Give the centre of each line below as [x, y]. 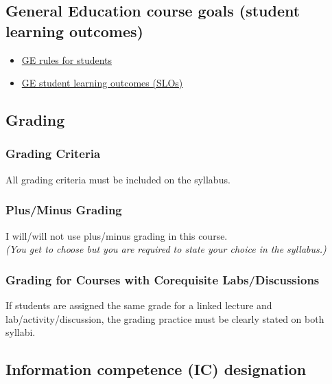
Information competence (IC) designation [156, 369]
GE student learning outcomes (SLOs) [102, 83]
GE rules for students [67, 59]
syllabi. [21, 332]
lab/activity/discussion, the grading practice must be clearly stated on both [165, 318]
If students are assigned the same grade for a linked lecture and [139, 305]
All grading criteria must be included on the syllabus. [118, 179]
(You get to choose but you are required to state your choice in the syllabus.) [166, 249]
